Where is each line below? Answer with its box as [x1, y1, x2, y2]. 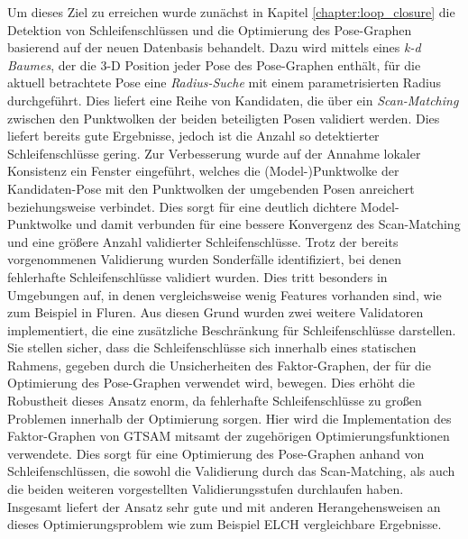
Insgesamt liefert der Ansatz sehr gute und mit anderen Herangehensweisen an [7, 497, 441, 516]
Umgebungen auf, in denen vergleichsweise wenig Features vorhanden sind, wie [7, 285, 442, 304]
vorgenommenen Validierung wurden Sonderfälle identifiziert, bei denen [7, 250, 401, 269]
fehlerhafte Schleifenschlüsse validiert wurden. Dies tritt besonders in [7, 267, 388, 286]
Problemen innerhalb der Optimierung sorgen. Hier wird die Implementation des [7, 408, 452, 427]
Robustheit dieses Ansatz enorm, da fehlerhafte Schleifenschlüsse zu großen [7, 391, 422, 410]
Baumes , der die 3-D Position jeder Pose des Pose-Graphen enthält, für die [7, 55, 421, 74]
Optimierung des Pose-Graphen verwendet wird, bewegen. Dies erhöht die [7, 373, 416, 392]
